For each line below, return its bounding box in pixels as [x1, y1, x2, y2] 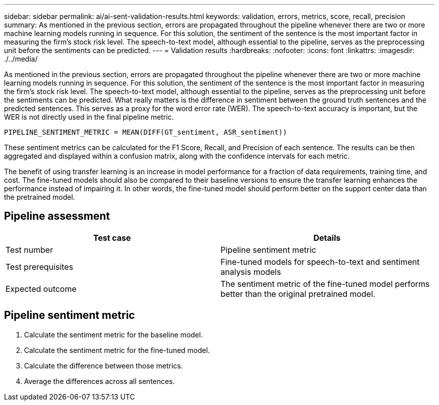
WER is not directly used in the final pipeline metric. [4, 113, 174, 121]
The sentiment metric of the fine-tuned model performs [221, 278, 430, 289]
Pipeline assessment [4, 210, 110, 223]
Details [313, 232, 341, 243]
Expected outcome [6, 283, 77, 294]
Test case [93, 232, 131, 243]
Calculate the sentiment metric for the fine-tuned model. [24, 345, 210, 354]
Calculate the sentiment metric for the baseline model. [24, 330, 203, 339]
